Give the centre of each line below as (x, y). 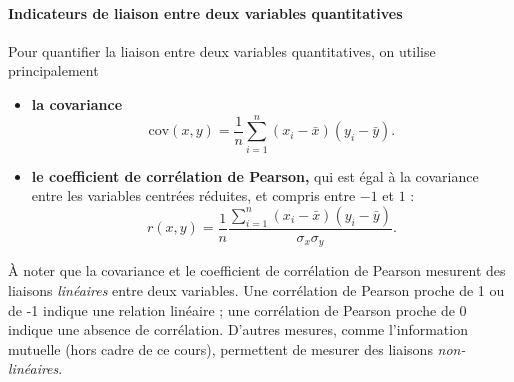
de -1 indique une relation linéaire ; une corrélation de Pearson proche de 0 (237, 309)
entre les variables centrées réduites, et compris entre (193, 195)
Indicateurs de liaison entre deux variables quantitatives (205, 12)
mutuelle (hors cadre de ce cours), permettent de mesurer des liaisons (220, 348)
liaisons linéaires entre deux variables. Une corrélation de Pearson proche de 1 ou (256, 289)
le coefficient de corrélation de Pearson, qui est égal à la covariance (255, 175)
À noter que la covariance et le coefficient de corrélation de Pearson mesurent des (257, 270)
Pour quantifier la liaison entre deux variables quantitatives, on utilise (222, 50)
